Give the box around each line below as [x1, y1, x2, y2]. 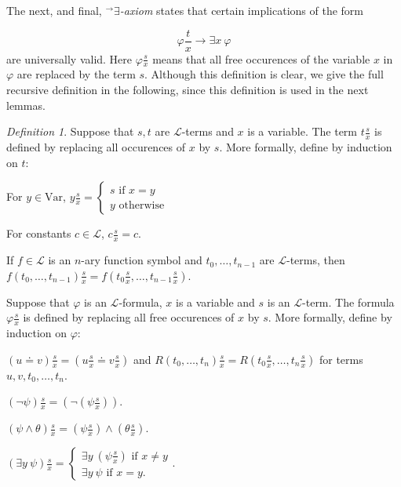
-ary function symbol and [81, 252, 202, 268]
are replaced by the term [16, 66, 136, 82]
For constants [6, 225, 71, 242]
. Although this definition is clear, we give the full [144, 66, 384, 82]
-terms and [181, 123, 234, 140]
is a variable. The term [247, 123, 358, 140]
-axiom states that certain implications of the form [119, 2, 363, 18]
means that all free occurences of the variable [152, 50, 370, 67]
